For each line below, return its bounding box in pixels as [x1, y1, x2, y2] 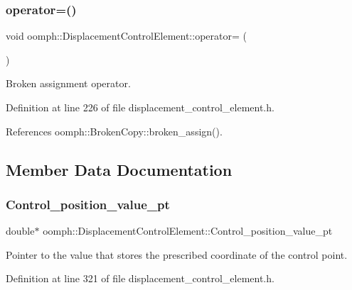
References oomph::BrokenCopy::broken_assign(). [6, 123, 223, 138]
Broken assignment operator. [6, 76, 131, 91]
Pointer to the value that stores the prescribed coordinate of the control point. [6, 247, 348, 262]
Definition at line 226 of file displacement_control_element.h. [6, 100, 274, 114]
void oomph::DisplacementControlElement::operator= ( [6, 28, 247, 43]
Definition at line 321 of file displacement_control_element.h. [6, 271, 274, 286]
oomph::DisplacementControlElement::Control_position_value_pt [43, 223, 333, 238]
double [6, 223, 35, 238]
